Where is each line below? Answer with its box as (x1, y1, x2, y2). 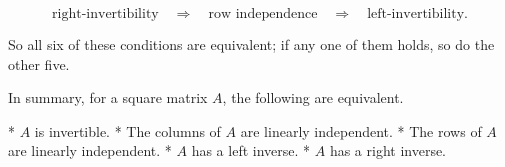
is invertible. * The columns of (34, 120, 221, 141)
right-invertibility (52, 7, 159, 21)
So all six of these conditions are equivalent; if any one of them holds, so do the (8, 34, 495, 54)
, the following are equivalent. (222, 87, 404, 108)
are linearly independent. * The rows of (240, 120, 482, 141)
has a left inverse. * (191, 140, 311, 161)
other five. (8, 53, 70, 74)
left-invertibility (367, 7, 465, 21)
